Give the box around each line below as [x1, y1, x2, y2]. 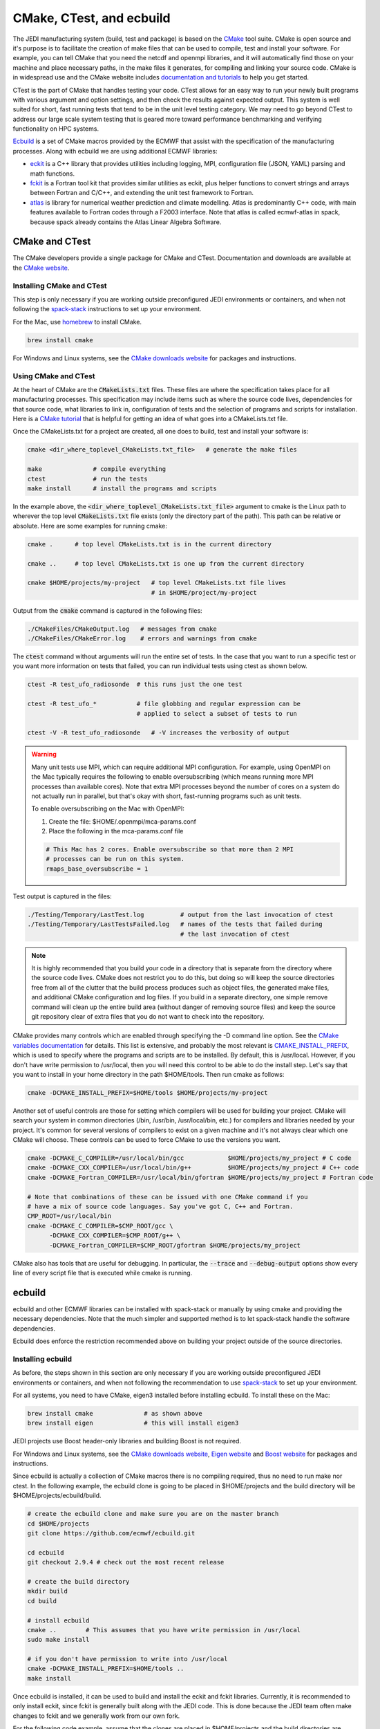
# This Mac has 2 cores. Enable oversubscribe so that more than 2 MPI [46, 846, 294, 853]
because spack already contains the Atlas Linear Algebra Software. [30, 218, 222, 226]
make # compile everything [27, 465, 166, 473]
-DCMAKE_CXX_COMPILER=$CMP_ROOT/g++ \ [49, 1232, 181, 1239]
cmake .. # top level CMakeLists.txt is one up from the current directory [27, 560, 305, 567]
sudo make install [27, 1636, 90, 1644]
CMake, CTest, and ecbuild [12, 10, 171, 26]
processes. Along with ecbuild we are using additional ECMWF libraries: [12, 147, 218, 155]
